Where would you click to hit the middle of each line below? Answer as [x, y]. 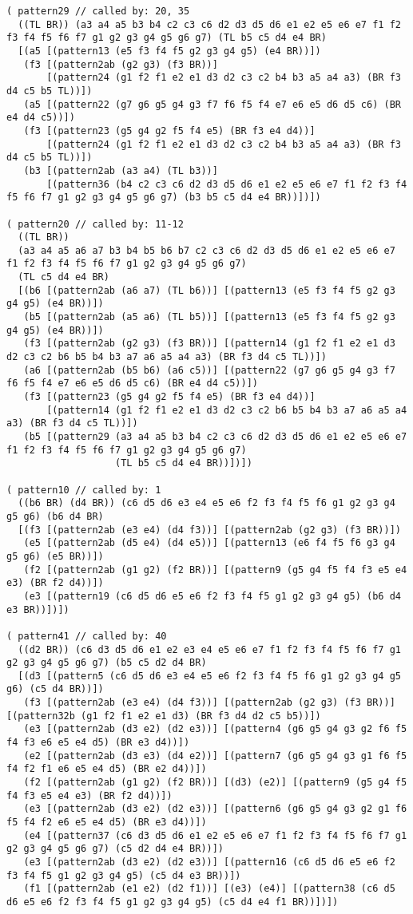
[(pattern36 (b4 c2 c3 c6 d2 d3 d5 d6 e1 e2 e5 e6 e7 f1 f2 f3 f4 [227, 184]
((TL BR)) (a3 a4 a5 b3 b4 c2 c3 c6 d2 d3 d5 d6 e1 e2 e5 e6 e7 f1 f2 [209, 24]
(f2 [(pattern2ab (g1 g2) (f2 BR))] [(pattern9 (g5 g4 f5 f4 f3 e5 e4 [215, 570]
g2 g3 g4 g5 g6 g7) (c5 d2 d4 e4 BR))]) [115, 849]
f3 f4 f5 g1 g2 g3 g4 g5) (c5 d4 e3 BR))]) [124, 875]
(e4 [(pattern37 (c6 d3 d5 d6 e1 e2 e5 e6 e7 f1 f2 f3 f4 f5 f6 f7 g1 [215, 835]
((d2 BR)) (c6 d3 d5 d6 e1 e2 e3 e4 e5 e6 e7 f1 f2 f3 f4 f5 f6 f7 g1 [209, 649]
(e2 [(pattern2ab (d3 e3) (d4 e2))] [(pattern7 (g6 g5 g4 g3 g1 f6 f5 [215, 756]
